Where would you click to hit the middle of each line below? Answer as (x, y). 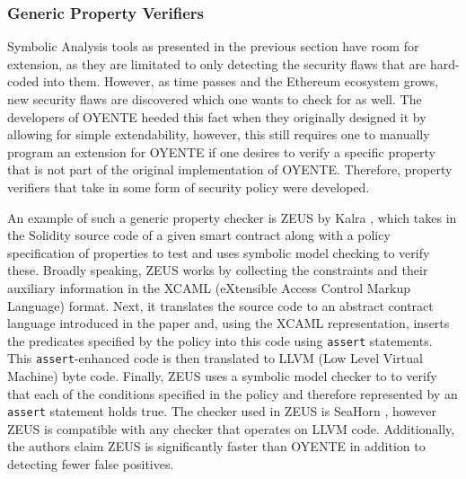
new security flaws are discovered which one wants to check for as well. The (215, 99)
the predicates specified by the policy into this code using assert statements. (220, 340)
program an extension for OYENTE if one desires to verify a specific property (221, 151)
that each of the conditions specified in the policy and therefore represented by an (233, 393)
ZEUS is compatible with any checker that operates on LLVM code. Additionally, (231, 428)
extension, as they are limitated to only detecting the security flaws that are (217, 63)
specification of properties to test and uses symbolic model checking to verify (219, 252)
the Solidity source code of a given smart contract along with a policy (199, 235)
